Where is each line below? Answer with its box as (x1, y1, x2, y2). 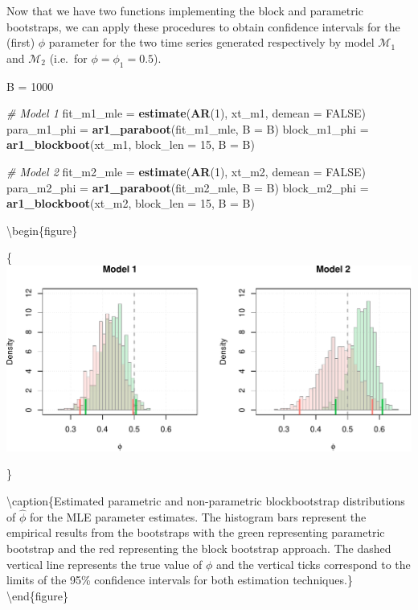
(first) (6, 34, 35, 51)
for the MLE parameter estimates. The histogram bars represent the (29, 508, 367, 525)
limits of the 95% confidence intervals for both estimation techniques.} (6, 571, 353, 588)
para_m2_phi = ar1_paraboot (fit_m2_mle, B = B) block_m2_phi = (6, 179, 369, 196)
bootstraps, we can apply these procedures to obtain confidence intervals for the (6, 18, 400, 35)
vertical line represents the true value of (6, 555, 203, 572)
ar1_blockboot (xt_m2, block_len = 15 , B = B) (6, 195, 255, 212)
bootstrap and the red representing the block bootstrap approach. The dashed (6, 539, 391, 556)
